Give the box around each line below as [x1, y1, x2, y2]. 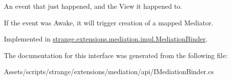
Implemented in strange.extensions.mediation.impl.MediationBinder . [4, 34, 208, 44]
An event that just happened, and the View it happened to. [4, 1, 182, 11]
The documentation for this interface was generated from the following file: [4, 50, 228, 60]
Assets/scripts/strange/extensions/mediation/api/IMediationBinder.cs [4, 66, 214, 77]
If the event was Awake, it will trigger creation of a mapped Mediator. [4, 17, 213, 27]
